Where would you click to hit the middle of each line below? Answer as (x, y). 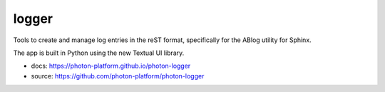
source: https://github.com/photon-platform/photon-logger (118, 76)
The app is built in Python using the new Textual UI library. (99, 53)
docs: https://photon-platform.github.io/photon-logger (111, 66)
